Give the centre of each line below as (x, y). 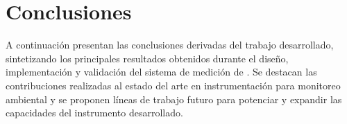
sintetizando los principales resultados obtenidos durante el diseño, (147, 58)
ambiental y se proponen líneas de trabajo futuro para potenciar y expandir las (174, 99)
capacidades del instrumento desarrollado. (94, 113)
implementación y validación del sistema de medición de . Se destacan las (161, 72)
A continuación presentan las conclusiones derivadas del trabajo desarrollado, (170, 45)
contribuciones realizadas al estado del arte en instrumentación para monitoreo (173, 85)
